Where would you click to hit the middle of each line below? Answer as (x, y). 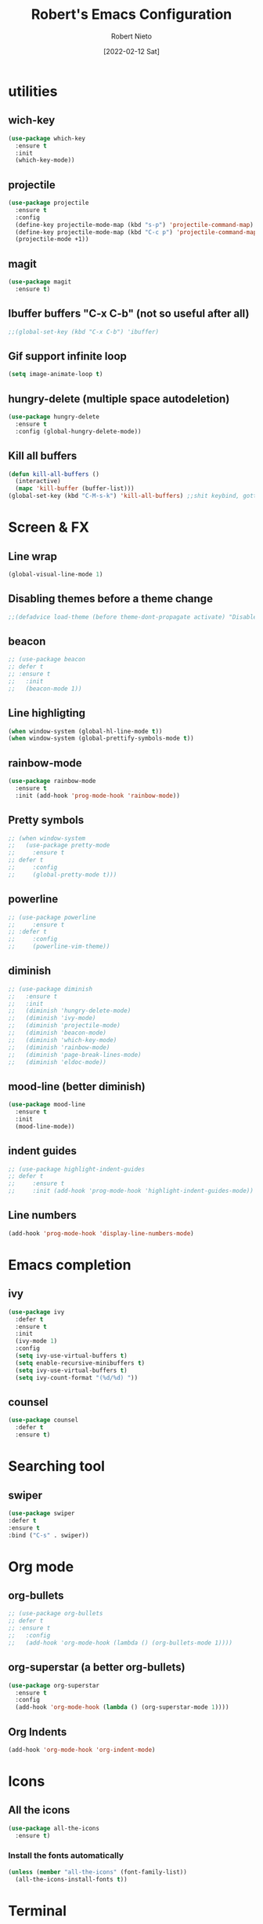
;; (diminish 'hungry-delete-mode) (70, 1011)
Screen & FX (49, 527)
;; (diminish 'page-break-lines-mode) (75, 1055)
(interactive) (38, 481)
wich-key (32, 121)
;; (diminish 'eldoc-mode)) (58, 1062)
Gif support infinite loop (68, 356)
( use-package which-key (47, 138)
